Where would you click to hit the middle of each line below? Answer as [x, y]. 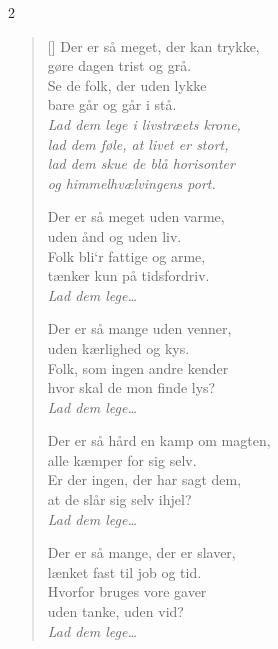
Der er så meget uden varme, [136, 216]
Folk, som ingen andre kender [138, 367]
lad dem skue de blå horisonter [141, 163]
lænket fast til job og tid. [124, 571]
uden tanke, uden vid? [115, 611]
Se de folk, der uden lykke [127, 84]
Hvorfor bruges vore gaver [127, 591]
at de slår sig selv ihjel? [119, 499]
